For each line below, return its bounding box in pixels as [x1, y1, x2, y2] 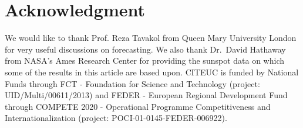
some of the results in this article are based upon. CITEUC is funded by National [5, 65, 299, 78]
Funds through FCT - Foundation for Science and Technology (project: [5, 77, 260, 89]
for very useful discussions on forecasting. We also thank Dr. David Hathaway [5, 43, 286, 55]
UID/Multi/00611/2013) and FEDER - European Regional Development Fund [5, 89, 288, 101]
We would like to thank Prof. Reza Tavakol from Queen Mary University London [5, 32, 297, 44]
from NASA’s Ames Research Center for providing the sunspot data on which [5, 54, 284, 67]
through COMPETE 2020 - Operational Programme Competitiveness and [5, 100, 271, 112]
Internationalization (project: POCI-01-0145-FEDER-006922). [5, 112, 227, 124]
